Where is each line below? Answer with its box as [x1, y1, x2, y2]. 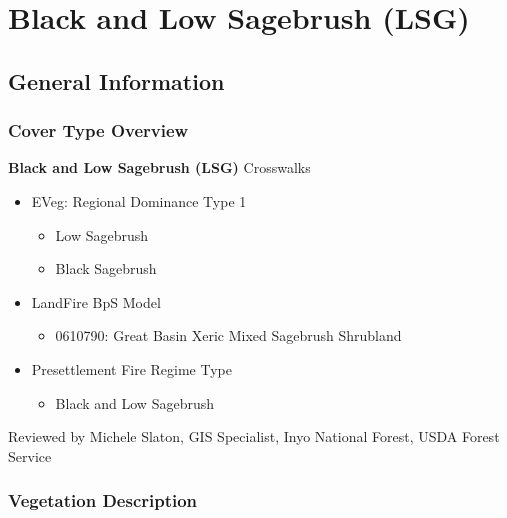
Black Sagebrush [55, 258, 157, 279]
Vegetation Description [8, 488, 198, 513]
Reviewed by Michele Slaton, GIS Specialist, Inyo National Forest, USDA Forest [8, 426, 500, 447]
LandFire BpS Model [31, 291, 161, 312]
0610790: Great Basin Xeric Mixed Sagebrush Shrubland [55, 325, 402, 346]
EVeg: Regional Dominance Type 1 [31, 190, 247, 211]
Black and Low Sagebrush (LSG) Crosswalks [8, 157, 311, 178]
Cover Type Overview [8, 118, 189, 143]
